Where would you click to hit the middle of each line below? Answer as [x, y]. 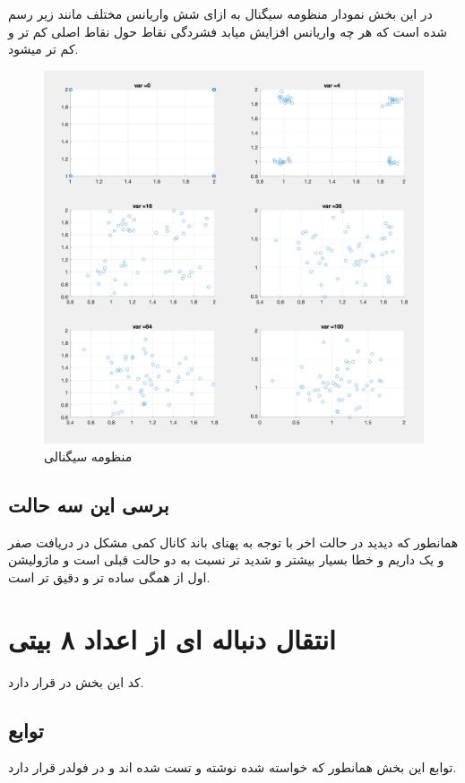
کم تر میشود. [43, 49]
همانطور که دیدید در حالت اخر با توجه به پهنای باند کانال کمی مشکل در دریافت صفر [233, 542]
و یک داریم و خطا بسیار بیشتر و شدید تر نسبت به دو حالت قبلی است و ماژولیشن [226, 559]
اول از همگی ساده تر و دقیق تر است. [109, 576]
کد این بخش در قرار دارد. [76, 681]
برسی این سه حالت [89, 504]
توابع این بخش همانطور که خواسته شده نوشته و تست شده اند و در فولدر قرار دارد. [232, 767]
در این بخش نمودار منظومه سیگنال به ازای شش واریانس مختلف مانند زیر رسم [220, 13]
